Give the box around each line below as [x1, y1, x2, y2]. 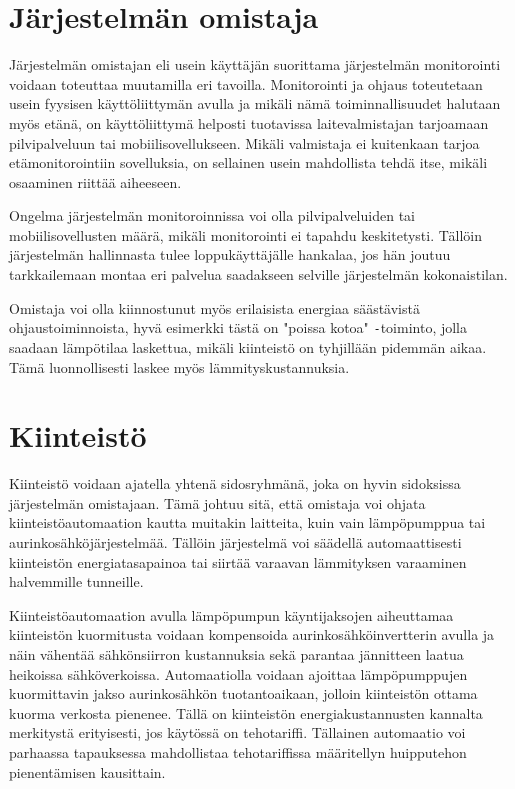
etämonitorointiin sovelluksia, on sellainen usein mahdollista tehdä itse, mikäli [9, 152, 488, 173]
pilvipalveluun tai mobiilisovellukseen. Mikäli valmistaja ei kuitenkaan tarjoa [9, 132, 480, 153]
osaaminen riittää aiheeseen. [9, 171, 182, 192]
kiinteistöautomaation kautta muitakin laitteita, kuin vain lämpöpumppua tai [9, 512, 486, 533]
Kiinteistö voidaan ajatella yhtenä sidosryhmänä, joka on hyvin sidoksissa [9, 473, 461, 494]
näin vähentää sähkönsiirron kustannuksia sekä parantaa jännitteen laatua [9, 643, 464, 664]
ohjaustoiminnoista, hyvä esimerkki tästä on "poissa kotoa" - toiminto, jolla [9, 317, 468, 338]
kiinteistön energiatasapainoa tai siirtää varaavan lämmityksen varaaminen [9, 551, 467, 572]
